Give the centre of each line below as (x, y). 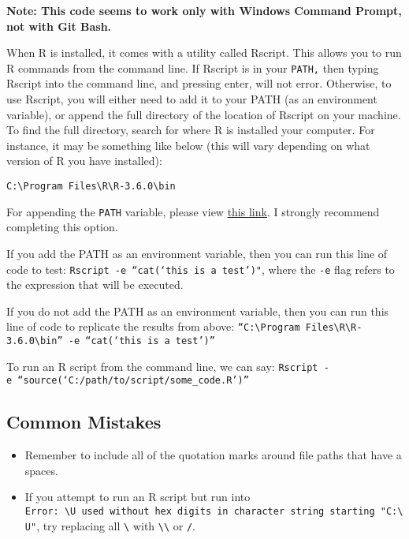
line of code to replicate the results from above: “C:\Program (153, 326)
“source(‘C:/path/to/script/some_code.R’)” (133, 381)
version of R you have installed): (84, 161)
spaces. (41, 470)
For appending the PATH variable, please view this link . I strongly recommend (193, 211)
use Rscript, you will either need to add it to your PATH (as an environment (192, 99)
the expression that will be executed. (95, 284)
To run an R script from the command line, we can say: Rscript (162, 366)
